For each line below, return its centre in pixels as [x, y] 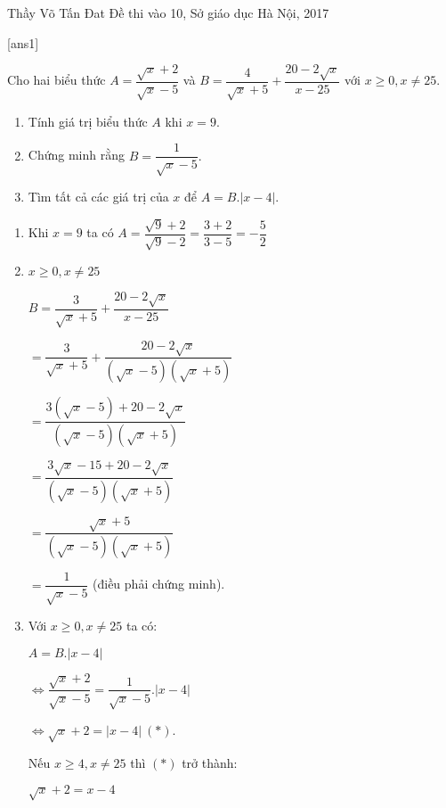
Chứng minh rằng [76, 155]
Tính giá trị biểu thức [88, 121]
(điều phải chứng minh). [159, 584]
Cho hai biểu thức [57, 80]
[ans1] [23, 42]
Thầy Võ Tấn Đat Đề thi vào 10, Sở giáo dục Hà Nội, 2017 [168, 12]
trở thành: [210, 763]
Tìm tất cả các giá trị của [98, 197]
